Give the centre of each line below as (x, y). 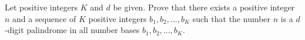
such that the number (232, 18)
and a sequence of (44, 18)
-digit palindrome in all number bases (72, 30)
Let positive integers (41, 7)
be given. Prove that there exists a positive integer (204, 7)
